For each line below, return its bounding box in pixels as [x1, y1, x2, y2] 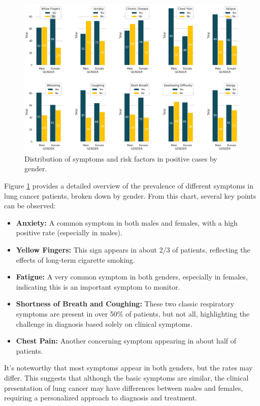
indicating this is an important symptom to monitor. [16, 281, 180, 292]
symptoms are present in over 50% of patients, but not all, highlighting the [16, 308, 250, 319]
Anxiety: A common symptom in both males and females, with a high [16, 217, 238, 228]
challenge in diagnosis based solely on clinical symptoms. [16, 318, 192, 329]
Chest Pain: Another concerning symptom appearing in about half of [16, 335, 237, 346]
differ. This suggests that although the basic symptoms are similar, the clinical [4, 372, 249, 383]
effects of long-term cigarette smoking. [16, 254, 135, 265]
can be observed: [4, 200, 56, 211]
